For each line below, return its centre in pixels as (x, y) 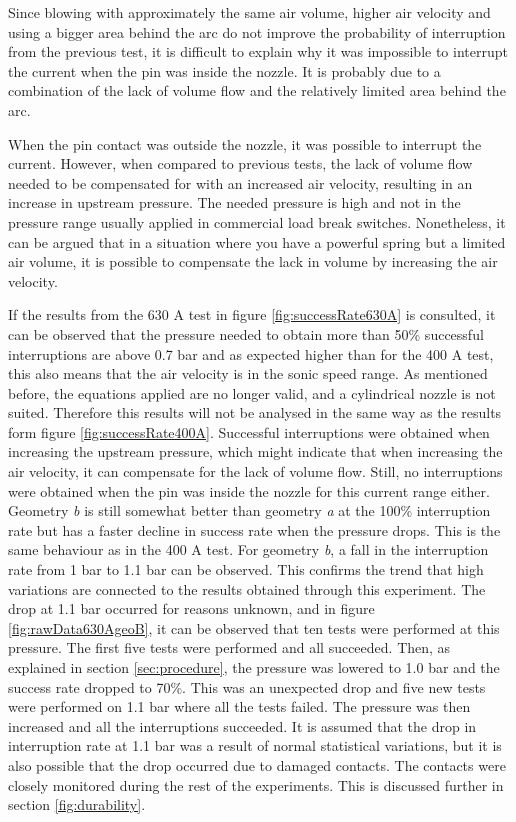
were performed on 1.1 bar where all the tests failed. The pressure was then (239, 706)
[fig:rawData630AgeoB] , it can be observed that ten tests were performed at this (254, 627)
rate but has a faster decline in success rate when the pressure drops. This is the (254, 529)
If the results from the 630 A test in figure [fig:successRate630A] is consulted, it (252, 314)
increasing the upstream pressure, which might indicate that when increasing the (255, 451)
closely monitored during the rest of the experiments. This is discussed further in (256, 784)
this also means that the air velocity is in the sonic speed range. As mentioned (248, 373)
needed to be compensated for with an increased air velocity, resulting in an (240, 182)
